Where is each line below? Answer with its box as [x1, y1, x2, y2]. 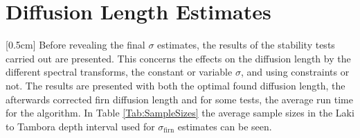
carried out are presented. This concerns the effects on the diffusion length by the [6, 51, 351, 65]
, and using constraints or [240, 64, 350, 79]
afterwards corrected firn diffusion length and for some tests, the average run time [6, 92, 353, 106]
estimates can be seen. [177, 119, 272, 133]
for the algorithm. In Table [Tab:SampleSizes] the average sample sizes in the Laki [6, 105, 354, 120]
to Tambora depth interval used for [6, 119, 155, 133]
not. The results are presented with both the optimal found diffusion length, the [6, 78, 345, 92]
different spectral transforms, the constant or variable [6, 64, 233, 79]
